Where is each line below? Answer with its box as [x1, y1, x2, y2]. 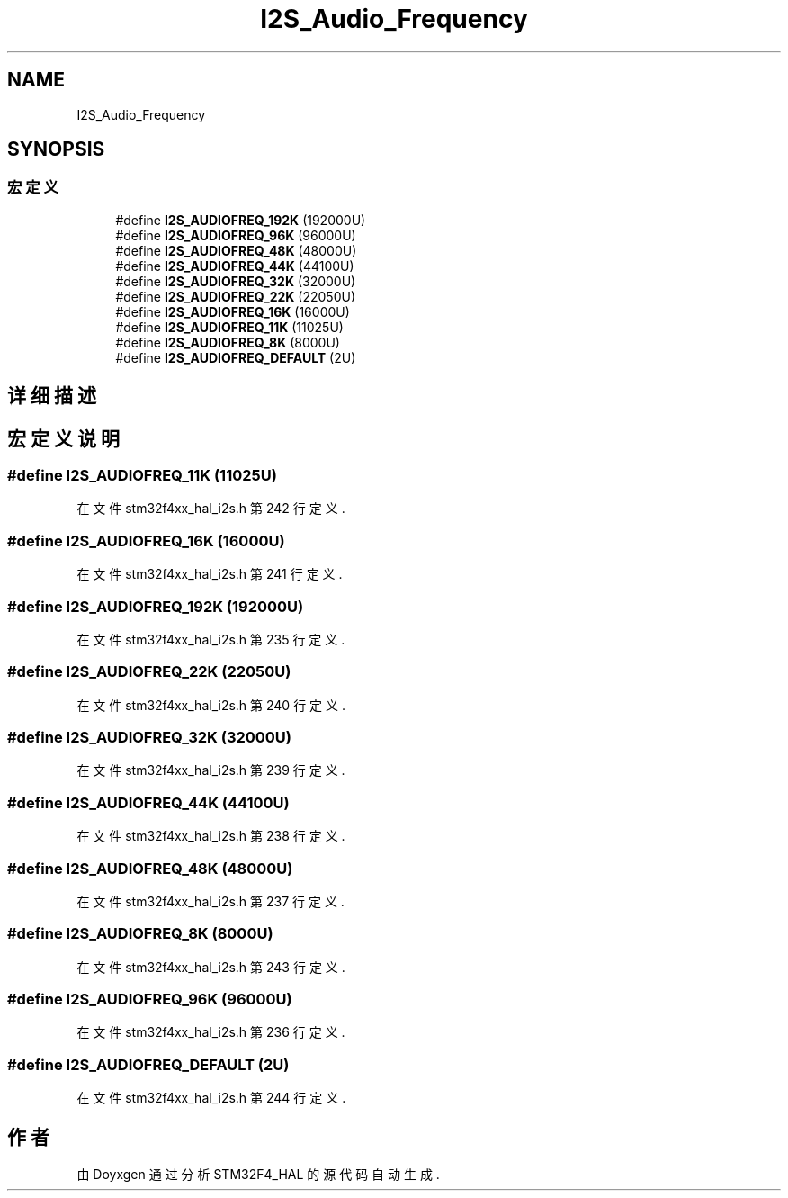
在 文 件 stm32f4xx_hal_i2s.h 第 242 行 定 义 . [76, 500, 345, 517]
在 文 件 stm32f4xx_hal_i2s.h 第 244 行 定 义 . [76, 1090, 346, 1106]
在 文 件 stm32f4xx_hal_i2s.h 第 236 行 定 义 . [76, 1024, 345, 1040]
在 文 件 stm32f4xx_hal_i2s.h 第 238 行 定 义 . [76, 828, 345, 844]
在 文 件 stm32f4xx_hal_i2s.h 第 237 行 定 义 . [76, 893, 345, 909]
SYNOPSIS [7, 138, 105, 161]
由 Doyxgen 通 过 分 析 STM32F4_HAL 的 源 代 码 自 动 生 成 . [76, 1166, 440, 1183]
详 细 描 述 [7, 384, 96, 408]
